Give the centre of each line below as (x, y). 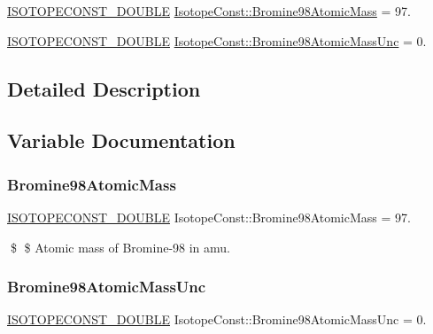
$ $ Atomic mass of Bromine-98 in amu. (120, 247)
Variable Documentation (121, 140)
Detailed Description (104, 88)
